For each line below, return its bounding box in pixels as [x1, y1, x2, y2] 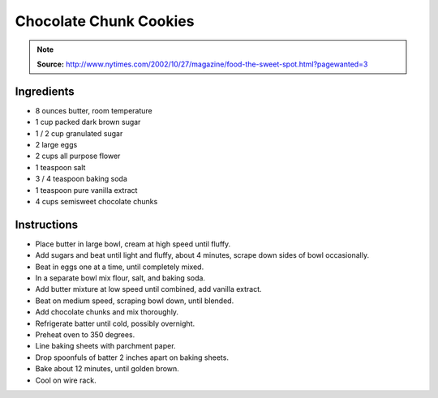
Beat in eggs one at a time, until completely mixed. [35, 262, 204, 272]
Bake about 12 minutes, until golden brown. [35, 364, 180, 374]
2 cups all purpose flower [35, 151, 121, 161]
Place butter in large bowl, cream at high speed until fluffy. [35, 239, 231, 249]
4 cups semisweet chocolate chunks [35, 196, 158, 206]
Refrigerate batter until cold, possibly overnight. [35, 319, 195, 328]
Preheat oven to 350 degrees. [35, 330, 135, 340]
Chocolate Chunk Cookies [15, 12, 195, 30]
